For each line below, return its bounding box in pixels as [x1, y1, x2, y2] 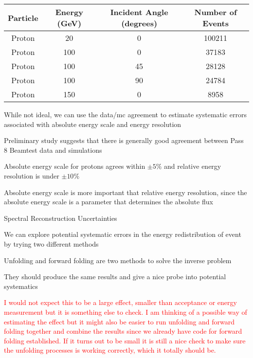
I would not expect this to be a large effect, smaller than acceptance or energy [4, 297, 237, 307]
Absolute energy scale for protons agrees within [4, 161, 145, 171]
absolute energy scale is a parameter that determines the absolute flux [4, 197, 213, 207]
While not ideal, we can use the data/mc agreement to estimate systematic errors [4, 109, 247, 119]
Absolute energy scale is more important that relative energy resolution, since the [4, 187, 247, 197]
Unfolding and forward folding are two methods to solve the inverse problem [4, 255, 232, 265]
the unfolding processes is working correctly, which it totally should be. [4, 345, 216, 355]
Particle [8, 12, 38, 23]
